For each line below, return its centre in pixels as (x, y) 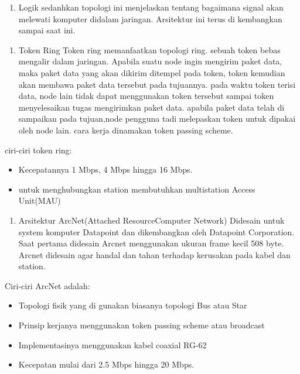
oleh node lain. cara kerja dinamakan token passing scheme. (126, 130)
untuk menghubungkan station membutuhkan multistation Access (137, 189)
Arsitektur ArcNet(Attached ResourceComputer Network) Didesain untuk (151, 220)
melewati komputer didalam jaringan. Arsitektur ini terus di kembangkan (150, 18)
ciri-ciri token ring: (38, 150)
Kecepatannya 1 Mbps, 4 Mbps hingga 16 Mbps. (105, 169)
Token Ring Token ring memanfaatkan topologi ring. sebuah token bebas (149, 49)
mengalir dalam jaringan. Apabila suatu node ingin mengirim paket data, (150, 61)
